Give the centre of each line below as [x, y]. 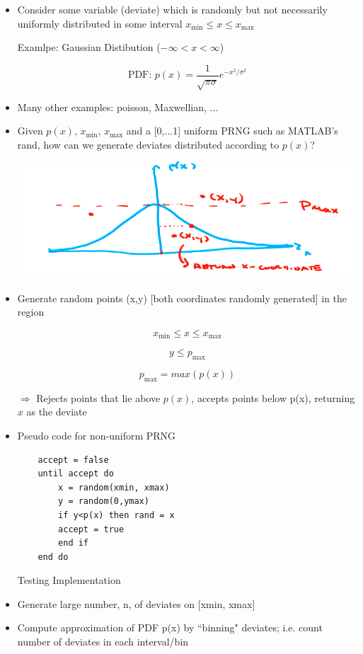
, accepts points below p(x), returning [273, 397]
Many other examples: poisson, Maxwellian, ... [118, 107]
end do [53, 557]
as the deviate [57, 412]
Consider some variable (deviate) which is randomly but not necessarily [172, 9]
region [31, 312]
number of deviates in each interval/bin [103, 642]
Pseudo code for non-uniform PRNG [97, 435]
